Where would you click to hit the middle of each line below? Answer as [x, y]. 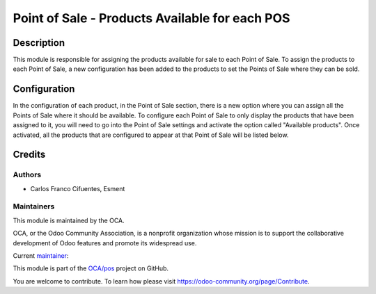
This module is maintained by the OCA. [69, 220]
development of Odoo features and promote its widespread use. [105, 243]
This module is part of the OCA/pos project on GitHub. [91, 268]
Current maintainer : [41, 256]
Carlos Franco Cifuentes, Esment [78, 188]
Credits [29, 155]
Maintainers [34, 206]
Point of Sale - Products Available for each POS [151, 18]
